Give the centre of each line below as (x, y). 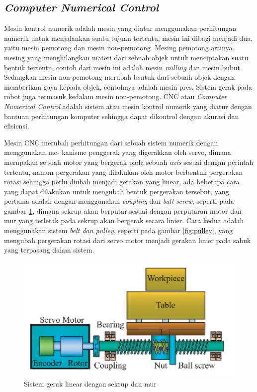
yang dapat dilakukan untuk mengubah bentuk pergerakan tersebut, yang (117, 191)
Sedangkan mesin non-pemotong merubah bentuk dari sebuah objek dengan (120, 77)
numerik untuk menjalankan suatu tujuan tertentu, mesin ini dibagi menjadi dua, (128, 38)
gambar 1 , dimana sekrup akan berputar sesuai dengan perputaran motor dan (123, 210)
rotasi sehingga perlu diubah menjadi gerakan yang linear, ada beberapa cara (122, 182)
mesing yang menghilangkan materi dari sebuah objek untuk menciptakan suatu (126, 57)
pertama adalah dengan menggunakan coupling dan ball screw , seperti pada (119, 201)
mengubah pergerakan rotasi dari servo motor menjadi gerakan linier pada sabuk (128, 240)
